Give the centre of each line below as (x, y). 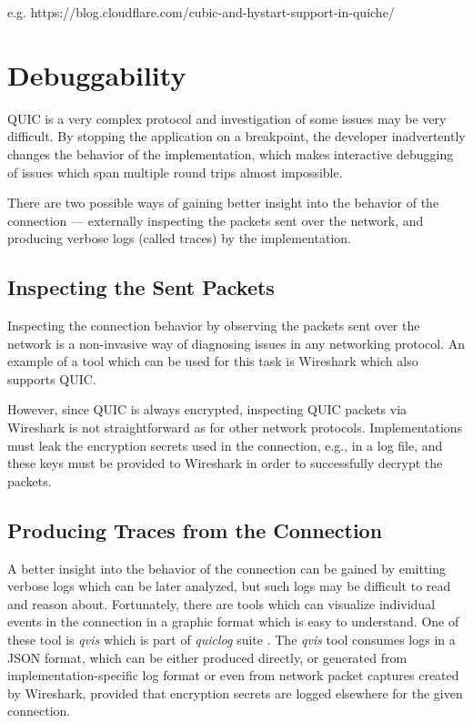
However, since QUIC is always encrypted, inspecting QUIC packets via (207, 409)
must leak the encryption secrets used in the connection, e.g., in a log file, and (225, 445)
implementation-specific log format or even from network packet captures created (233, 675)
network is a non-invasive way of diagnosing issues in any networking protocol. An (236, 343)
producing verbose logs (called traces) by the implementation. (179, 238)
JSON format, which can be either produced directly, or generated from (207, 657)
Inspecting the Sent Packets (141, 287)
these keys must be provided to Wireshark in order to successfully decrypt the (225, 463)
